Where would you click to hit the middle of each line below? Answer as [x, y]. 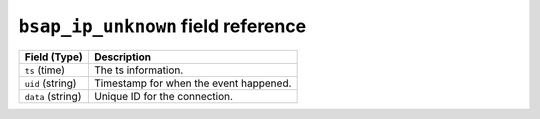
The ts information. [138, 70]
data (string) [53, 96]
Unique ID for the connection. [163, 96]
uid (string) [50, 83]
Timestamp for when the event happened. [192, 83]
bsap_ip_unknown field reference [162, 26]
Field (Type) [54, 57]
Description [122, 57]
